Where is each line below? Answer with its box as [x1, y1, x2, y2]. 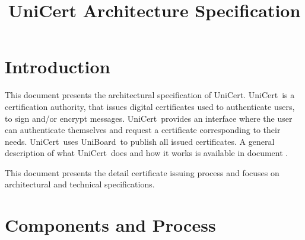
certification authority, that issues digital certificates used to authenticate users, [5, 100, 295, 112]
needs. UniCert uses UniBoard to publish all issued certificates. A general [5, 135, 275, 147]
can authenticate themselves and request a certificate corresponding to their [5, 124, 281, 136]
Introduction [5, 54, 110, 79]
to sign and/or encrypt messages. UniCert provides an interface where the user [5, 112, 293, 124]
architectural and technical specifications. [5, 178, 155, 190]
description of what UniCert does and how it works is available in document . [5, 147, 288, 159]
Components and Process [5, 213, 216, 237]
